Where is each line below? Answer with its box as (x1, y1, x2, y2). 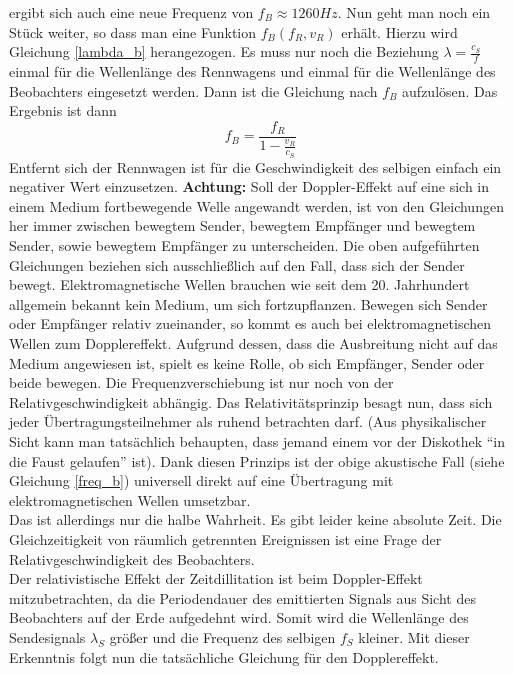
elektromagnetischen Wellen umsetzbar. (9, 489, 251, 510)
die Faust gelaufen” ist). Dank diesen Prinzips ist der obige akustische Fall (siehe (9, 450, 505, 471)
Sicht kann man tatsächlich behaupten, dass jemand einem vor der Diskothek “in (9, 430, 506, 451)
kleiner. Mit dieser (358, 626, 470, 647)
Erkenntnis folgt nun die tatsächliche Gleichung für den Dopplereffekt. (9, 646, 439, 667)
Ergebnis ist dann (9, 100, 117, 121)
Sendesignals (9, 626, 86, 647)
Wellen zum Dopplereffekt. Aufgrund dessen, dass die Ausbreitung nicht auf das (9, 333, 498, 353)
